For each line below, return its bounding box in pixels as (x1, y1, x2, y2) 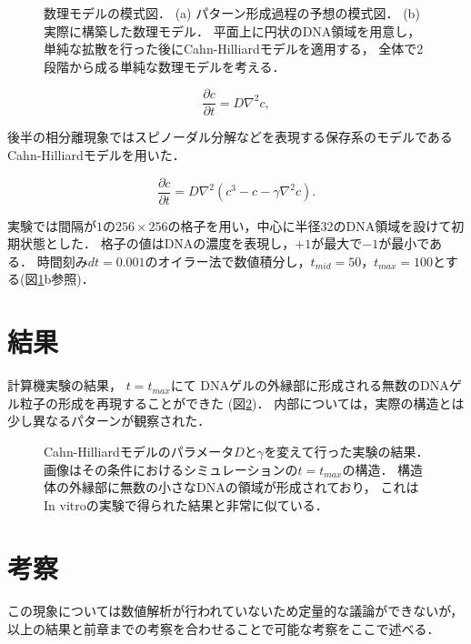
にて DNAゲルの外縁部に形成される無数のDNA (170, 376, 449, 395)
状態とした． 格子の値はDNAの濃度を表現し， (19, 234, 296, 253)
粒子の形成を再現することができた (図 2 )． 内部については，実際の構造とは (19, 393, 465, 412)
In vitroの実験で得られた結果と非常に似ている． (44, 495, 328, 514)
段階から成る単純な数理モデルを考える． (44, 56, 286, 75)
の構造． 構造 (342, 459, 424, 478)
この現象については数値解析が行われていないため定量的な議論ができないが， (7, 601, 464, 620)
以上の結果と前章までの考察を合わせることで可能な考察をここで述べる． (7, 619, 440, 639)
